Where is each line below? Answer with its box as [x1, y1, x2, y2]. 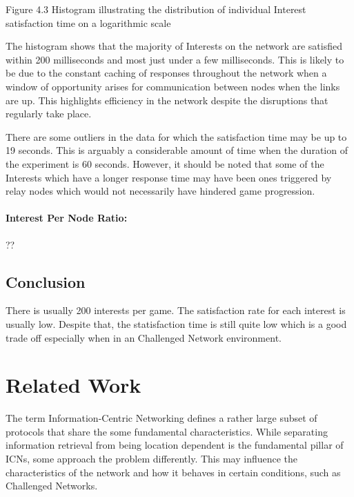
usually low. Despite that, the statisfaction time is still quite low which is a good [6, 316, 347, 331]
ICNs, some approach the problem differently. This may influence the [6, 451, 298, 465]
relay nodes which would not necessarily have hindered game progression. [6, 184, 315, 198]
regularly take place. [6, 106, 92, 121]
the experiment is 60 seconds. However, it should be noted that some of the [6, 156, 324, 170]
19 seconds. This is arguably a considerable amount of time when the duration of [6, 143, 348, 157]
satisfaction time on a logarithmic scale [6, 15, 171, 30]
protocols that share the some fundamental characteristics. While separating [6, 424, 328, 438]
